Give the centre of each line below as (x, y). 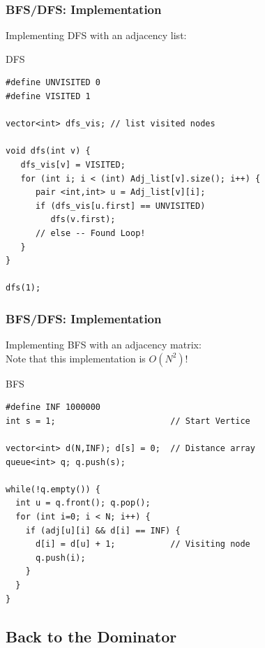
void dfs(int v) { (48, 151)
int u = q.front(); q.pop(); (83, 503)
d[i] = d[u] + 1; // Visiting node (143, 544)
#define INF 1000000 (53, 407)
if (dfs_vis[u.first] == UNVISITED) (120, 206)
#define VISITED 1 (48, 96)
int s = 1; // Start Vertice (128, 421)
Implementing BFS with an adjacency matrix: (104, 345)
